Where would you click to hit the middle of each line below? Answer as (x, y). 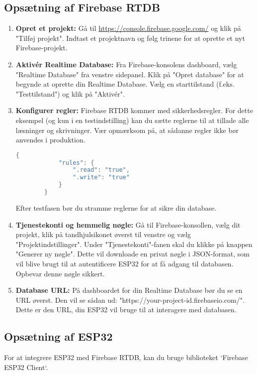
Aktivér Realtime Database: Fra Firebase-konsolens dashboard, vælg (126, 64)
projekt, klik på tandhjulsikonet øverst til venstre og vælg (103, 234)
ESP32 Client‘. (26, 367)
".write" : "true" (101, 178)
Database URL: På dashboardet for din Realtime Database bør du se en (129, 290)
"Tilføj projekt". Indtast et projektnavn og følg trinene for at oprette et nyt (130, 38)
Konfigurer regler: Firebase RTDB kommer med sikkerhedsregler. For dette (134, 110)
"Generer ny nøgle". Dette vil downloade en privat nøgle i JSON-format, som (132, 254)
